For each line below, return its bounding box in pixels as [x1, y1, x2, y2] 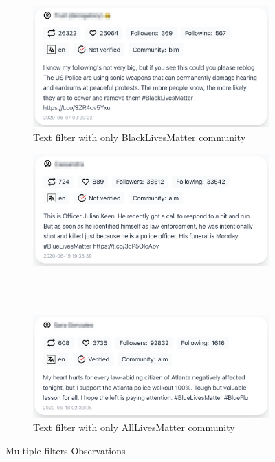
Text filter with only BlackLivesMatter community [33, 129, 246, 144]
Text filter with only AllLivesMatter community [33, 420, 235, 434]
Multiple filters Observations [5, 443, 126, 457]
